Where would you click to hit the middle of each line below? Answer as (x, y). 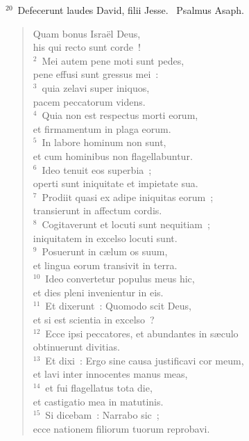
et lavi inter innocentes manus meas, (110, 374)
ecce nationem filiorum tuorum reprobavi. (121, 428)
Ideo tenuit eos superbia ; (97, 169)
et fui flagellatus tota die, (99, 388)
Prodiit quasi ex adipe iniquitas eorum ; (128, 197)
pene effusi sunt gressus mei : (96, 74)
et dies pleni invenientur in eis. (98, 292)
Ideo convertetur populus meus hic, (120, 279)
